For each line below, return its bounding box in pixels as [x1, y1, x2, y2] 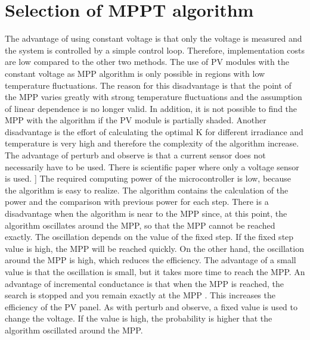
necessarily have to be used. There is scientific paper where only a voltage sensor [5, 160, 299, 173]
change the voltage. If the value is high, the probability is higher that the [5, 312, 272, 325]
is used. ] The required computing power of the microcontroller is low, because [5, 172, 292, 185]
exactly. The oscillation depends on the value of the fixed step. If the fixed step [5, 230, 294, 243]
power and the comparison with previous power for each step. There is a [5, 195, 269, 208]
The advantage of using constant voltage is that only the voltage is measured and [5, 32, 302, 45]
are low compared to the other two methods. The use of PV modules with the [5, 55, 289, 68]
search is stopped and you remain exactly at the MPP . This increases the [5, 289, 275, 301]
